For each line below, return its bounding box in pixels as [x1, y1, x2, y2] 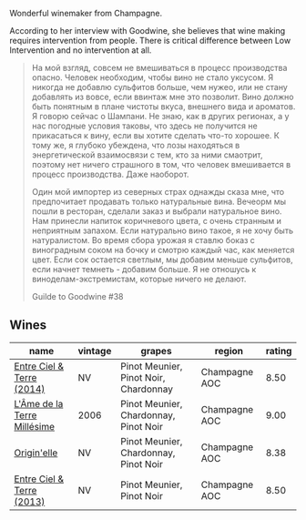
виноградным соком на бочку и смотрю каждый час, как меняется [31, 245, 295, 255]
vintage [77, 344, 112, 357]
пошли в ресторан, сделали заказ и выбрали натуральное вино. [31, 206, 282, 217]
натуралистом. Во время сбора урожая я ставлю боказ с [31, 235, 255, 245]
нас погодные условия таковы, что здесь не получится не [31, 120, 258, 131]
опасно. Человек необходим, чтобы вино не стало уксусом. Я [31, 72, 274, 83]
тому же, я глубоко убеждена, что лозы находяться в [31, 140, 240, 150]
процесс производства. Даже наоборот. [31, 168, 189, 179]
